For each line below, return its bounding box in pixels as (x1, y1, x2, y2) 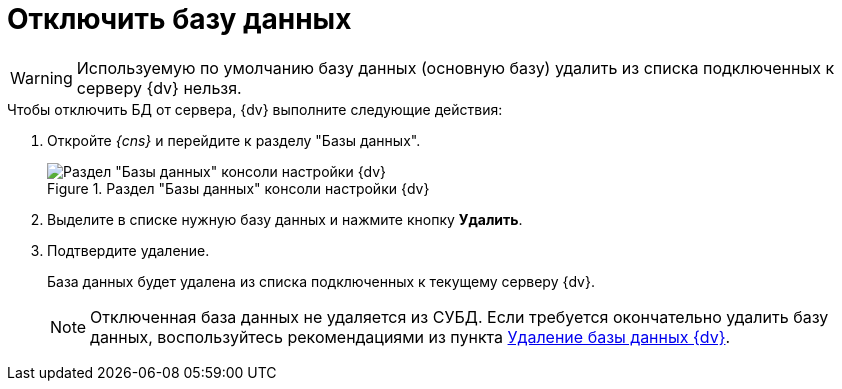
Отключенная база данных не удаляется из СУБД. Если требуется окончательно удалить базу (90, 306, 829, 327)
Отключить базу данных (7, 2, 352, 36)
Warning (10, 67, 73, 88)
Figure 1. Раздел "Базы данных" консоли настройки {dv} (47, 179, 430, 197)
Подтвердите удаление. (47, 241, 210, 259)
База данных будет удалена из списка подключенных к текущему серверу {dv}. (47, 272, 595, 290)
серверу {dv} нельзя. (76, 77, 242, 98)
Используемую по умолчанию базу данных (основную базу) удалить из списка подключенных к (76, 57, 835, 78)
